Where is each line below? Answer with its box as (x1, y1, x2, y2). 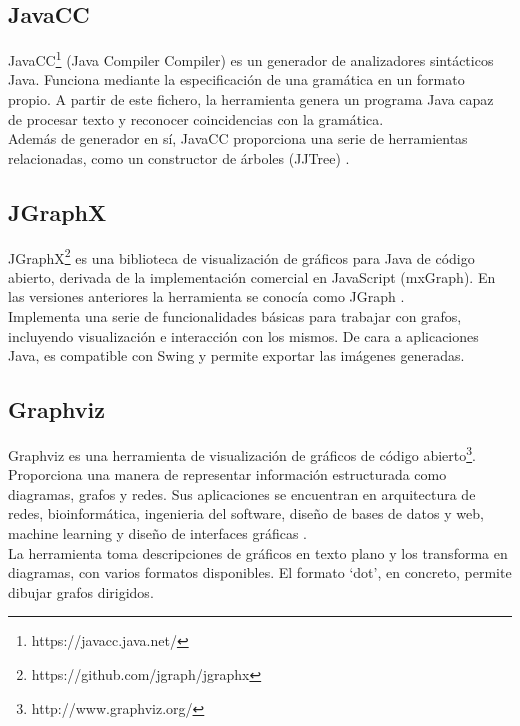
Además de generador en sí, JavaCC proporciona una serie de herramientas (8, 128, 468, 149)
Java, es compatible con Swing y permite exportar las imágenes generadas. (8, 345, 465, 366)
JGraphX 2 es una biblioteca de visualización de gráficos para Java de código (8, 244, 475, 268)
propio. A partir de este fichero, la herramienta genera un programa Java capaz (8, 89, 494, 110)
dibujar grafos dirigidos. (8, 581, 154, 602)
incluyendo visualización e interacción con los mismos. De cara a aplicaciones (8, 325, 479, 346)
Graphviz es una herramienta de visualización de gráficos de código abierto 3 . (8, 442, 476, 465)
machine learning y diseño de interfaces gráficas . (8, 523, 308, 544)
